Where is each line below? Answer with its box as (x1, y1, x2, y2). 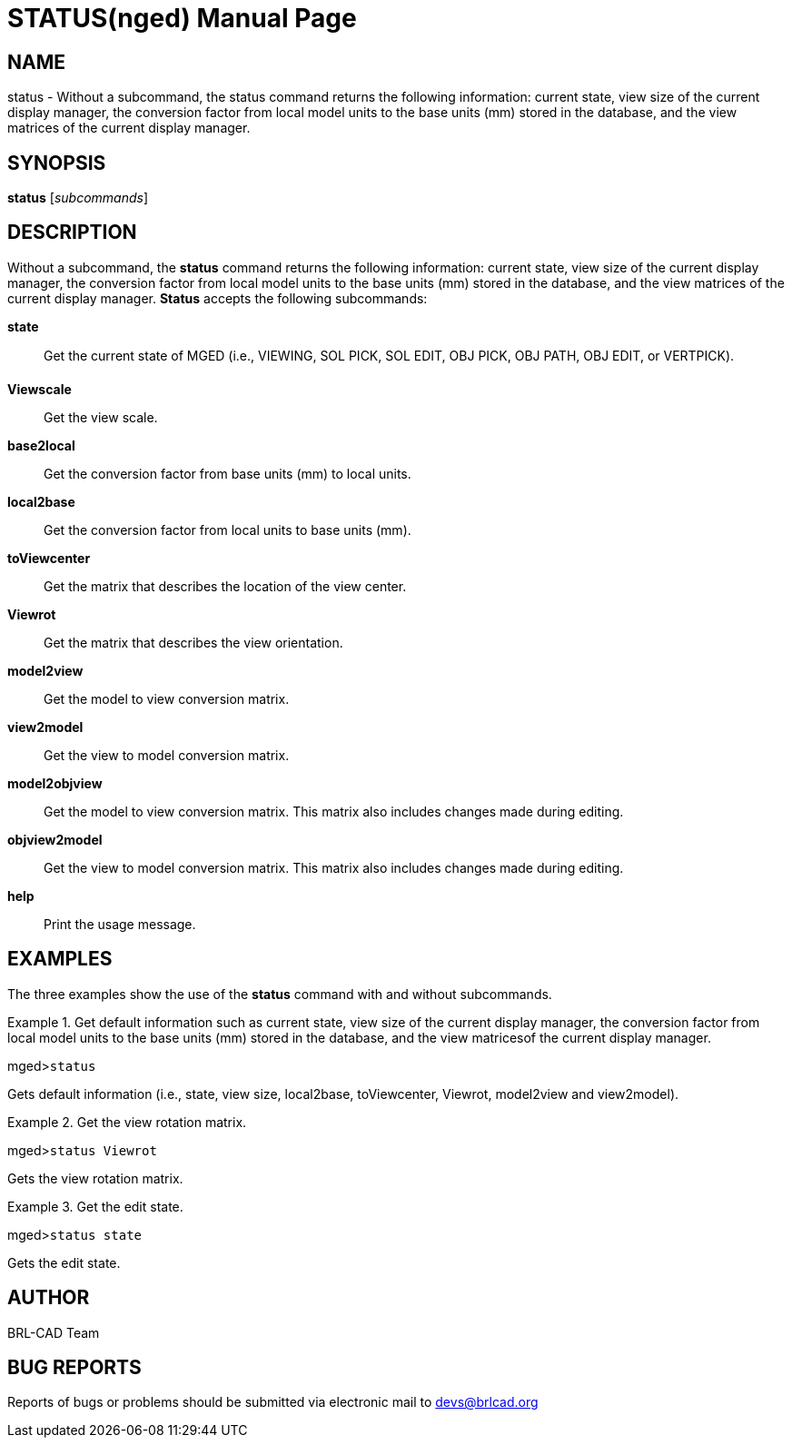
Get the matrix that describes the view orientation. (44, 634, 343, 650)
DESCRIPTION (7, 221, 137, 244)
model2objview (7, 775, 103, 791)
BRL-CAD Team (7, 1324, 100, 1341)
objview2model (7, 831, 103, 847)
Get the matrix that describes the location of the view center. (44, 578, 407, 594)
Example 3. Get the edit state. (7, 1198, 183, 1214)
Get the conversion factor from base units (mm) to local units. (44, 465, 411, 481)
